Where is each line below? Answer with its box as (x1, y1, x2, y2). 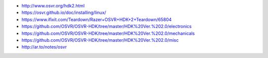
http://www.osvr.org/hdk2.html (21, 3, 85, 8)
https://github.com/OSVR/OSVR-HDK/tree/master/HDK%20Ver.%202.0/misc (21, 37, 179, 43)
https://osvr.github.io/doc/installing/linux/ (21, 10, 106, 16)
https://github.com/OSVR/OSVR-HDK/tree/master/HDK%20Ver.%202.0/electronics (21, 24, 192, 29)
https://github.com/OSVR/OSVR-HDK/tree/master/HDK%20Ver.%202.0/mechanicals (21, 30, 195, 36)
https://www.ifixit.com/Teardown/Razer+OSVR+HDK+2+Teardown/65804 (21, 16, 172, 22)
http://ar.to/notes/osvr (21, 44, 67, 50)
